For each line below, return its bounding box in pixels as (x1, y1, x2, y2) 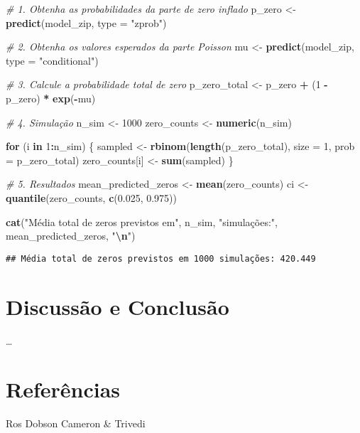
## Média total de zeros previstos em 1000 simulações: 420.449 (6, 253, 316, 264)
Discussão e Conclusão (6, 292, 229, 321)
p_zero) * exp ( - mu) (6, 90, 96, 105)
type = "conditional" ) (6, 53, 99, 68)
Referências (6, 375, 121, 404)
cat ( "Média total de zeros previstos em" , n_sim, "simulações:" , (6, 214, 278, 229)
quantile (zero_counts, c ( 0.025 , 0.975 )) (6, 190, 178, 205)
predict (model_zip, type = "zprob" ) (6, 15, 167, 30)
